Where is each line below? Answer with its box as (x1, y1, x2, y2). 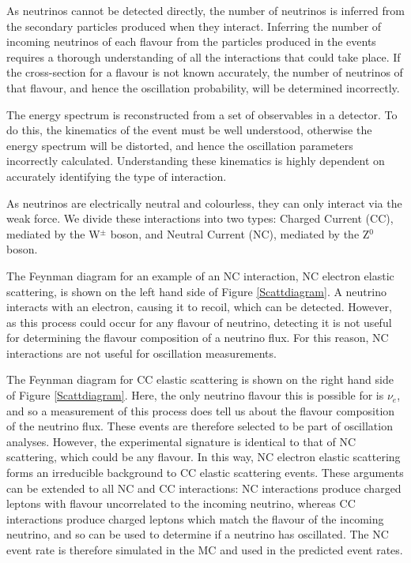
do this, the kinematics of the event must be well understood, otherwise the (6, 122, 372, 138)
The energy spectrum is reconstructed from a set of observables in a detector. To (6, 106, 398, 122)
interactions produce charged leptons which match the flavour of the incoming (6, 510, 384, 527)
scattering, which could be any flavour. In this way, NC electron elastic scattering (6, 449, 401, 465)
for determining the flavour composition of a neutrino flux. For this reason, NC (6, 329, 389, 346)
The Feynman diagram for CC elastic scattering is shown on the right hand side (6, 371, 394, 388)
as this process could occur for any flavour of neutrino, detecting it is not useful (6, 313, 392, 330)
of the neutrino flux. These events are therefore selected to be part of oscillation (6, 418, 393, 434)
